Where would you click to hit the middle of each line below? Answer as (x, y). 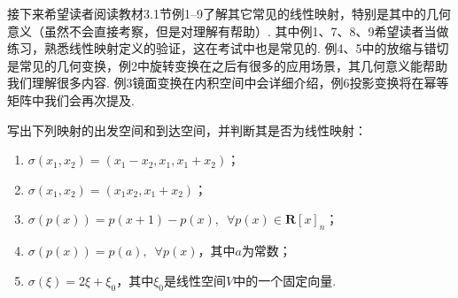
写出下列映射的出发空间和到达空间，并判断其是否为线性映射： (187, 130)
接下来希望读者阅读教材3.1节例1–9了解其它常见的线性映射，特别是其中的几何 (229, 13)
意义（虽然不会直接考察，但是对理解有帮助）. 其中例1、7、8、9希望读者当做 (228, 31)
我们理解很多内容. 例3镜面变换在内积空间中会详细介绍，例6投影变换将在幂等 (228, 83)
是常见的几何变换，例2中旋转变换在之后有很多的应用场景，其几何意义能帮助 (227, 65)
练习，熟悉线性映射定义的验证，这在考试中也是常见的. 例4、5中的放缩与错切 (228, 48)
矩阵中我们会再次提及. (71, 99)
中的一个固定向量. (285, 280)
